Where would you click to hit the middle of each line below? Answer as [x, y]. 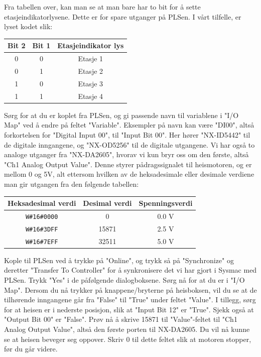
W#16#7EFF [42, 242]
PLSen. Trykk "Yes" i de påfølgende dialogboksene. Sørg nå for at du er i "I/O [124, 280]
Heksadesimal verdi [42, 203]
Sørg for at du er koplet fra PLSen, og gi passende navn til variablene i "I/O [121, 115]
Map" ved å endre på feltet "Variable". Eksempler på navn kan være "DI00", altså [129, 125]
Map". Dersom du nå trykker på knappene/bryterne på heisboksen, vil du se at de [130, 289]
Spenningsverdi [166, 203]
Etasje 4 [91, 96]
